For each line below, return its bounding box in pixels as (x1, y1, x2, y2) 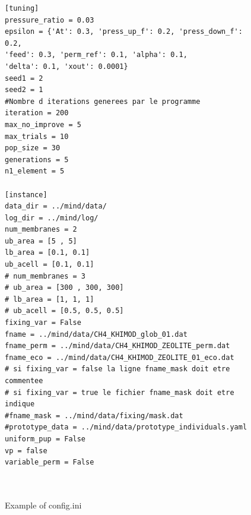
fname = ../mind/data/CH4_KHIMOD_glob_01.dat (5, 330, 188, 339)
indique (5, 400, 35, 409)
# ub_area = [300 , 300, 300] (5, 283, 124, 292)
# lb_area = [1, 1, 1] (5, 295, 94, 304)
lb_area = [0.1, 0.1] (5, 248, 90, 257)
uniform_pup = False (5, 434, 86, 443)
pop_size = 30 (5, 144, 61, 153)
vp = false (5, 446, 47, 455)
